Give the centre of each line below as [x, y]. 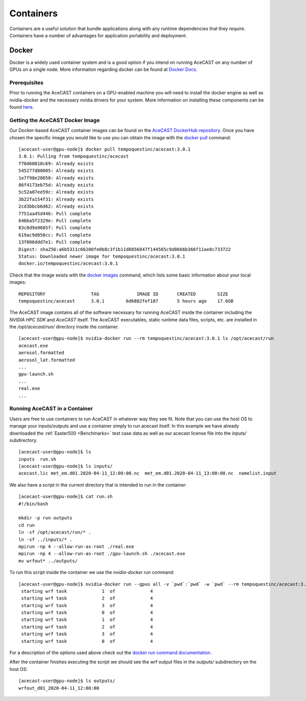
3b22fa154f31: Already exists [56, 199]
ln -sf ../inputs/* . [45, 539]
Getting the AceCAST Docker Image [55, 120]
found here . [22, 107]
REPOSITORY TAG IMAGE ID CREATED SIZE [123, 294]
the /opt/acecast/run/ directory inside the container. [64, 327]
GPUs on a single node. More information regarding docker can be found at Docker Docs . [104, 69]
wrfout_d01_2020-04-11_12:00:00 [59, 688]
